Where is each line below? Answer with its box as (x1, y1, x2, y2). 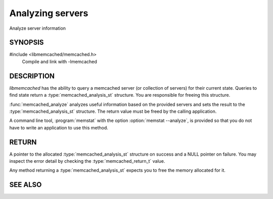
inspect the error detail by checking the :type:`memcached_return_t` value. (9, 158, 165, 164)
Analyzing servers (9, 8, 88, 19)
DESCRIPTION (9, 72, 55, 80)
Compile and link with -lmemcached (22, 58, 97, 64)
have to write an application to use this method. (9, 124, 109, 130)
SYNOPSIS (9, 38, 44, 47)
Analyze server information (9, 25, 66, 31)
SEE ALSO (9, 180, 42, 189)
